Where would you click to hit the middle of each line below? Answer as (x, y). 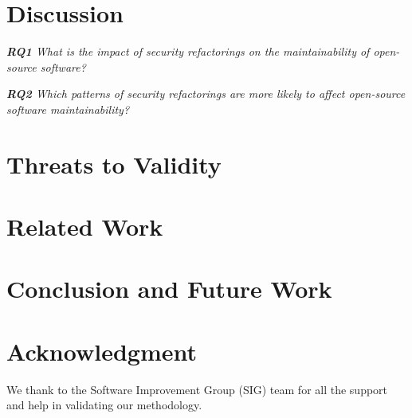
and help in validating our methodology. (104, 405)
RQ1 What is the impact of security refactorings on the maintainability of (188, 51)
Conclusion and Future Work (169, 289)
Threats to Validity (114, 164)
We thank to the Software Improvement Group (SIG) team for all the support (197, 389)
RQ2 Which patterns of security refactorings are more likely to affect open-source (206, 94)
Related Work (85, 227)
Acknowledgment (102, 351)
